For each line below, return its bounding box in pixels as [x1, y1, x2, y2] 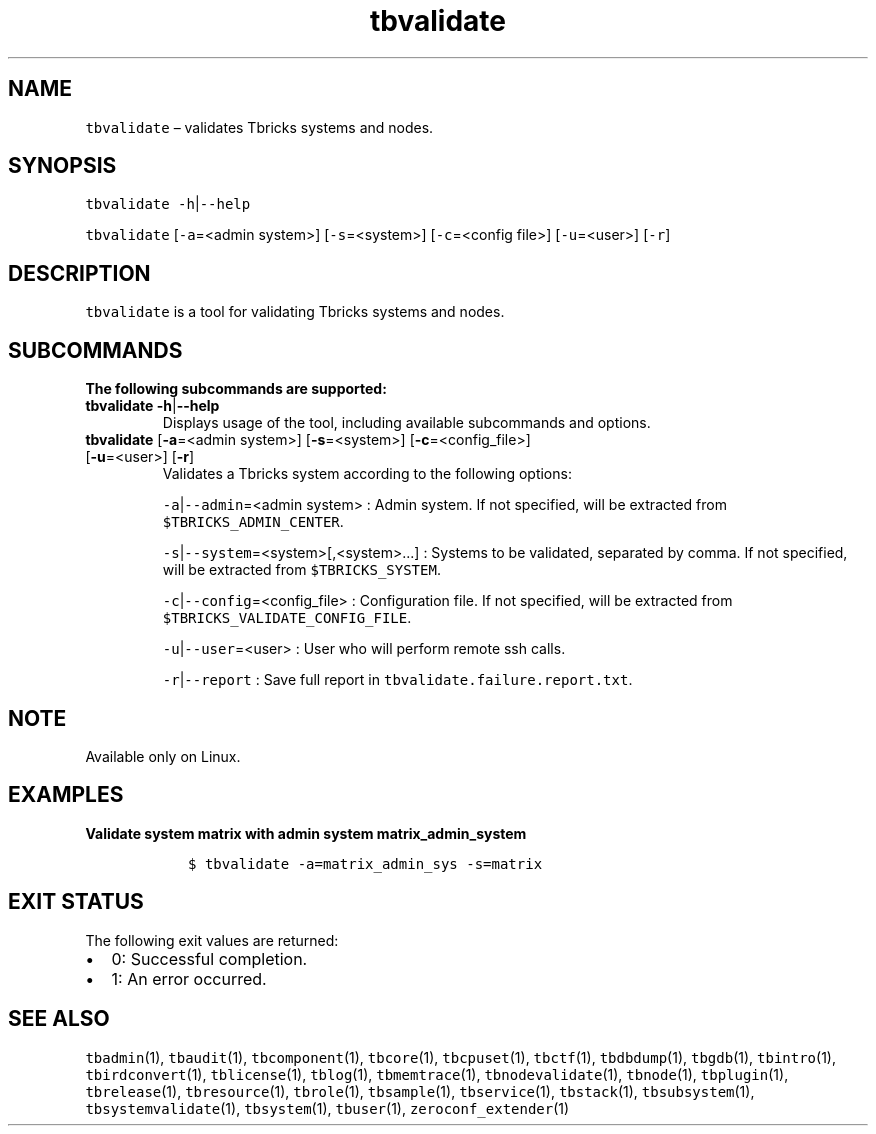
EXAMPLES [8, 782, 124, 808]
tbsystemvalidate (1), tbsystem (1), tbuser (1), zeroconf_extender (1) [85, 1099, 570, 1117]
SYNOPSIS [8, 153, 117, 179]
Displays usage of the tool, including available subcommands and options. [162, 414, 651, 432]
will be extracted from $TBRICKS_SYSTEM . [162, 561, 441, 579]
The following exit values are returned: [85, 931, 339, 949]
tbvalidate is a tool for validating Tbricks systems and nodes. [85, 303, 505, 321]
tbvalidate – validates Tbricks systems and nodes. [85, 118, 434, 136]
